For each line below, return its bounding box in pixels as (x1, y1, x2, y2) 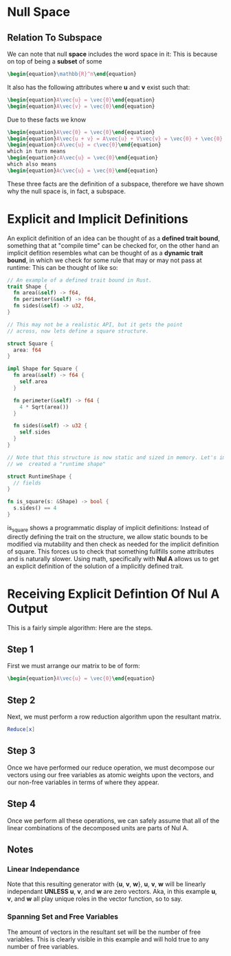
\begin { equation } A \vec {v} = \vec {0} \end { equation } (7, 103, 155, 110)
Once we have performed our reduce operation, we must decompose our (7, 763, 215, 772)
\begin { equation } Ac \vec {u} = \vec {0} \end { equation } (7, 167, 158, 174)
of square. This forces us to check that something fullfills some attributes (7, 547, 214, 556)
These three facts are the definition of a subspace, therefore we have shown (7, 179, 224, 188)
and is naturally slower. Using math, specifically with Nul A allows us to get (7, 554, 219, 563)
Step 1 (7, 643, 34, 656)
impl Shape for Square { (7, 365, 78, 373)
